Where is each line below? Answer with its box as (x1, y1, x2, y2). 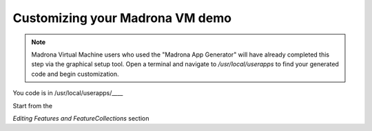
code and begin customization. (31, 70, 120, 78)
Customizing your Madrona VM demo (12, 10, 232, 26)
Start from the (12, 101, 53, 110)
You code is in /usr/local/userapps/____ (12, 89, 123, 97)
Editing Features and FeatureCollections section (12, 114, 149, 122)
